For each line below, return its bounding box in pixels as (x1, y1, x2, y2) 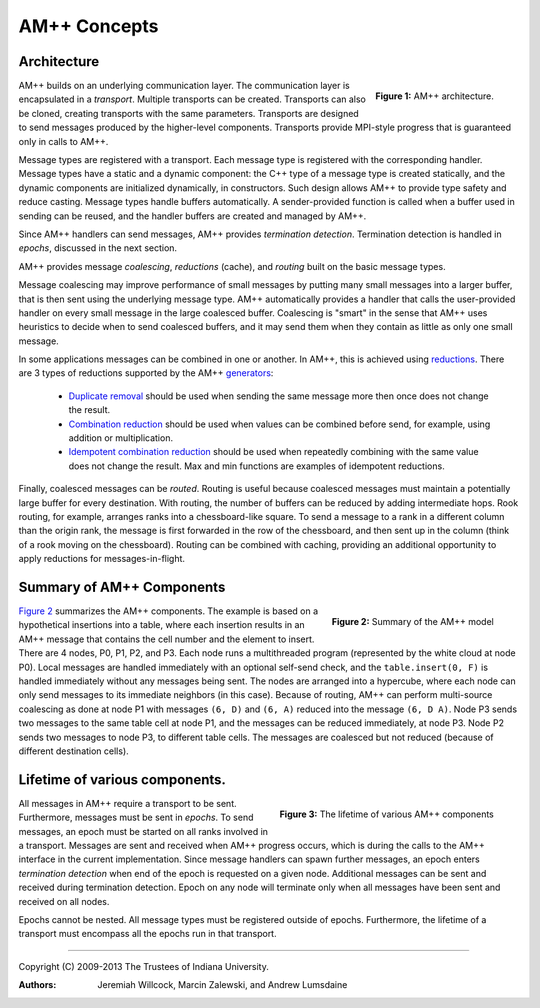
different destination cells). (18, 745, 129, 757)
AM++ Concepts (18, 15, 159, 37)
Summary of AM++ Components (18, 578, 226, 595)
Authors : (18, 979, 57, 991)
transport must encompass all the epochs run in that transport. (18, 928, 277, 940)
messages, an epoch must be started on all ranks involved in (18, 825, 269, 837)
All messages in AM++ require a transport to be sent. (18, 797, 237, 809)
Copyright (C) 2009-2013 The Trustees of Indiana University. (18, 960, 270, 972)
